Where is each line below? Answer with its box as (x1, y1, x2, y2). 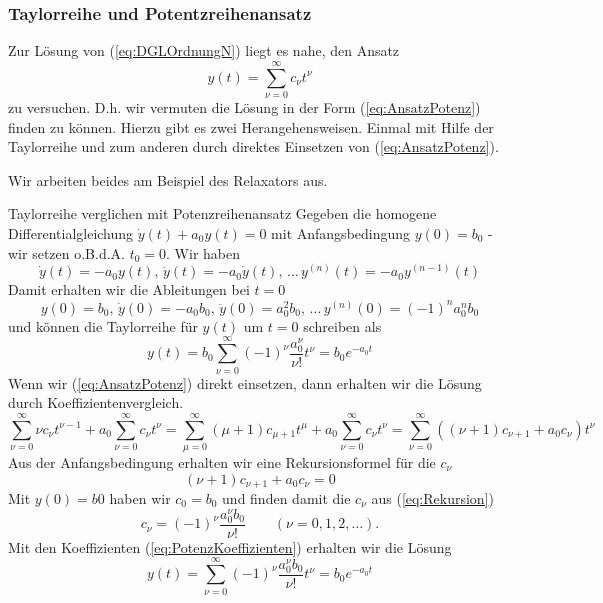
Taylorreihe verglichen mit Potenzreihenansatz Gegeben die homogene (8, 203, 437, 224)
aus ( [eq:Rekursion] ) (371, 487, 494, 508)
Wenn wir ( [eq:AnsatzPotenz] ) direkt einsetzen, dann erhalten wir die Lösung (8, 372, 482, 393)
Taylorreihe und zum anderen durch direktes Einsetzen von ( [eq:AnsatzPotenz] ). (8, 136, 499, 157)
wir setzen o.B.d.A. (8, 242, 125, 263)
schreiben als (303, 315, 382, 336)
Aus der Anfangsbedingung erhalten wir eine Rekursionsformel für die (8, 451, 436, 472)
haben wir (109, 487, 171, 508)
